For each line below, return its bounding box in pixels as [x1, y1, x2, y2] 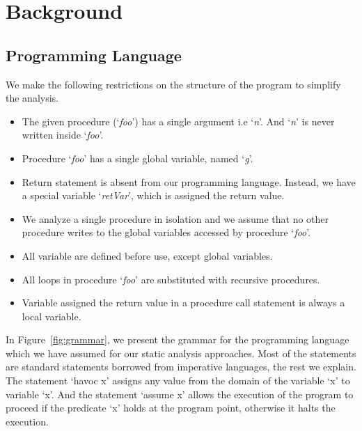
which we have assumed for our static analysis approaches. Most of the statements [6, 345, 356, 360]
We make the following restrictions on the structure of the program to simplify [6, 77, 341, 91]
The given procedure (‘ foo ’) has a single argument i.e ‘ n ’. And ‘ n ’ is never [22, 113, 335, 128]
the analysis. [6, 91, 58, 105]
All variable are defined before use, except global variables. [22, 248, 273, 262]
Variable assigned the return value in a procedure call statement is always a [22, 295, 345, 310]
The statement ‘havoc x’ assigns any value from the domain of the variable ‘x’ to [6, 373, 350, 388]
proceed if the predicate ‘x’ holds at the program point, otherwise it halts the [6, 400, 336, 415]
